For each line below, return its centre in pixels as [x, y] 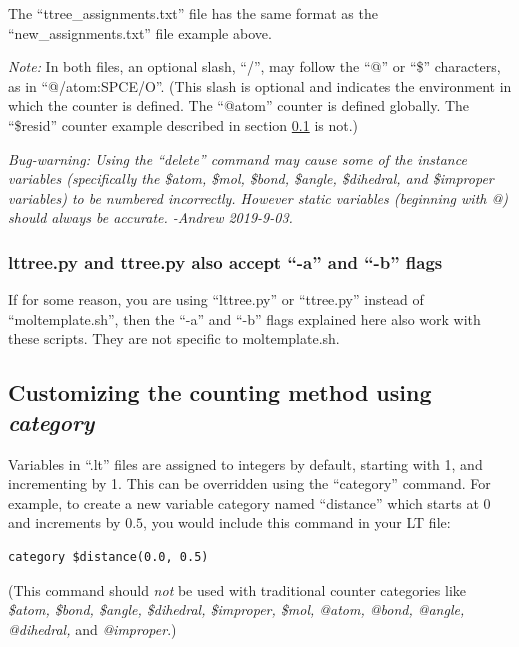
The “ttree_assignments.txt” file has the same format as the [193, 13]
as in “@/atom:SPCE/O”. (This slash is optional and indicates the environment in [260, 85]
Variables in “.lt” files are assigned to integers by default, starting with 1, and [245, 463]
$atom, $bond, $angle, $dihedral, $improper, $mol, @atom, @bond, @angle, [236, 609]
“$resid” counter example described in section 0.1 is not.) [183, 124]
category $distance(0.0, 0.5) [108, 556]
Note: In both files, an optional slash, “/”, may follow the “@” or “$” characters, [254, 66]
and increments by [64, 522]
